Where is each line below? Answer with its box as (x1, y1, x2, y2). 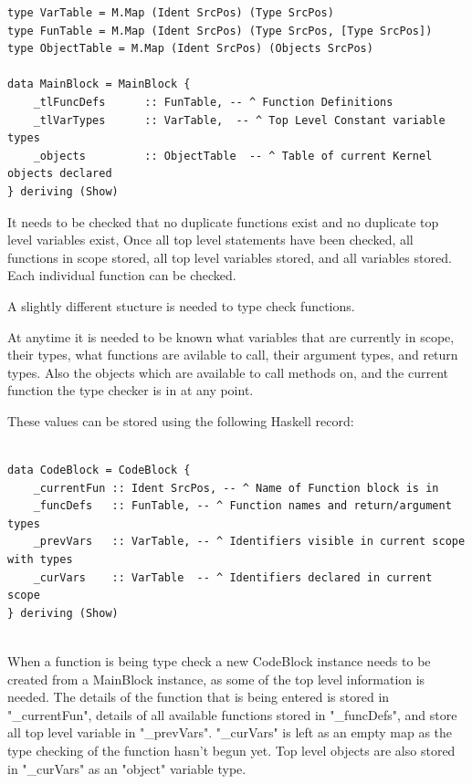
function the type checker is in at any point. (7, 381, 254, 400)
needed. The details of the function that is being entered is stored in (7, 687, 390, 706)
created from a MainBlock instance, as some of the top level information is (7, 669, 425, 688)
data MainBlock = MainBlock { (7, 78, 191, 91)
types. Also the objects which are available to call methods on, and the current (7, 362, 449, 382)
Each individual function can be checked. (7, 266, 236, 285)
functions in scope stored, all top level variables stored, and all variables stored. (7, 247, 452, 267)
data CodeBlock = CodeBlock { (7, 464, 191, 477)
